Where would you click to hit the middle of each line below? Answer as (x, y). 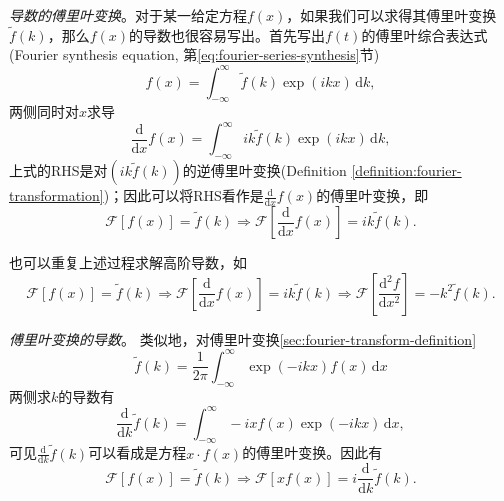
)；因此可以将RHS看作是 (183, 195)
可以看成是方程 (137, 452)
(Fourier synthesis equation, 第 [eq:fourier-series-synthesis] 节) (194, 54)
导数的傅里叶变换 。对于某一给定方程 (128, 15)
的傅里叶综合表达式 (424, 34)
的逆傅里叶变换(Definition (264, 170)
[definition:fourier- (406, 170)
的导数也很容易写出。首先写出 (227, 34)
